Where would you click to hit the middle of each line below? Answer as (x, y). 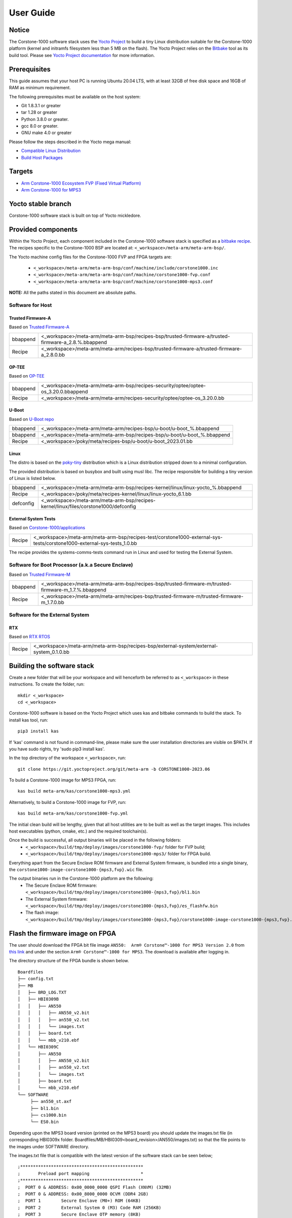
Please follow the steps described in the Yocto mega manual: (70, 142)
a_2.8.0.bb (53, 355)
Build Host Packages (42, 157)
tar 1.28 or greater (39, 113)
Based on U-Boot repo (32, 419)
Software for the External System (49, 615)
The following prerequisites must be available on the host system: (75, 96)
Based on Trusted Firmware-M (40, 574)
